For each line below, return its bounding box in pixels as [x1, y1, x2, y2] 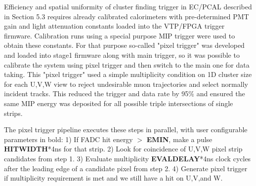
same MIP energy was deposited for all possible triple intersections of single [4, 98, 233, 108]
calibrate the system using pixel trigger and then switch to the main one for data [4, 59, 250, 70]
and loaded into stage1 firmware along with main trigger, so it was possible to [4, 49, 240, 60]
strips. [4, 108, 23, 118]
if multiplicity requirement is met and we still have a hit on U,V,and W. [4, 173, 223, 183]
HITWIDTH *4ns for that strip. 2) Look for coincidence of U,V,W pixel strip [4, 144, 243, 154]
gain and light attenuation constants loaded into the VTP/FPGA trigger [4, 21, 225, 31]
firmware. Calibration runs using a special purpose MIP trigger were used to [4, 30, 235, 40]
